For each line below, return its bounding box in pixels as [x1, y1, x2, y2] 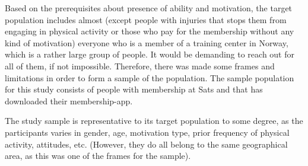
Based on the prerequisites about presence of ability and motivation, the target [5, 2, 293, 14]
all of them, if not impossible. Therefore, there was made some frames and [5, 59, 275, 72]
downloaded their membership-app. [5, 94, 133, 107]
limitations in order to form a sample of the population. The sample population [5, 71, 294, 84]
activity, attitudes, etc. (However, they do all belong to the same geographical [5, 138, 288, 150]
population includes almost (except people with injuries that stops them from [5, 13, 287, 25]
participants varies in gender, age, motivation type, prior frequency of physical [5, 126, 290, 138]
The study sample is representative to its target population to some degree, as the [5, 114, 303, 127]
